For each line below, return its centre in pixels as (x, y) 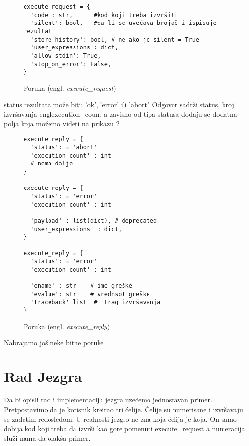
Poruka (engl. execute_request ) (70, 87)
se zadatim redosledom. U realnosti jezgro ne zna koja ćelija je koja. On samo (120, 419)
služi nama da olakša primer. (47, 438)
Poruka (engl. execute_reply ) (67, 326)
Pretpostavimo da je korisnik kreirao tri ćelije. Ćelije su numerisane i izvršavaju (124, 409)
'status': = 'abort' (64, 147)
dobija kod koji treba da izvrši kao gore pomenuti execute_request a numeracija (124, 428)
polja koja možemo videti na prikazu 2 (62, 123)
